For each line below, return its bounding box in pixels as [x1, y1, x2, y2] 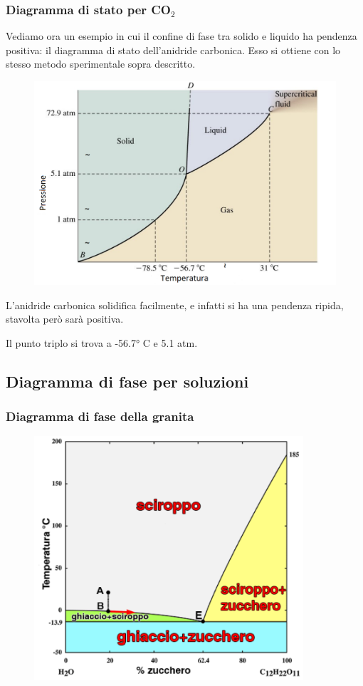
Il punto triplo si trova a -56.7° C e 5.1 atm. [6, 335, 198, 350]
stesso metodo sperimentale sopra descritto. [6, 56, 196, 71]
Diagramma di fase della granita [6, 407, 194, 425]
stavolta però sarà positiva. [6, 311, 124, 326]
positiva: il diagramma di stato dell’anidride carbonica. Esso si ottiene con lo [6, 42, 341, 57]
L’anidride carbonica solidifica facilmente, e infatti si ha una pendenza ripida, [6, 297, 344, 312]
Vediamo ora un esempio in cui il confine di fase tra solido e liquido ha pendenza [6, 28, 357, 43]
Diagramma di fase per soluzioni [6, 370, 249, 392]
